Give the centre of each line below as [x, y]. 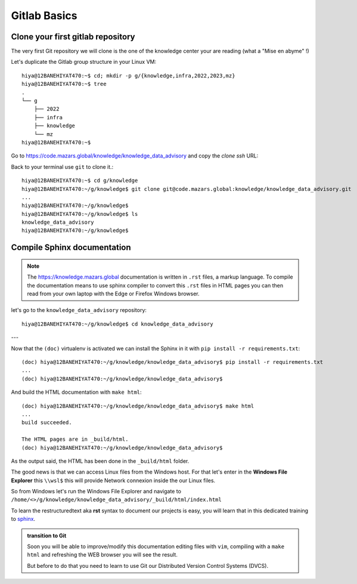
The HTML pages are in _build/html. [75, 439]
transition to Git [47, 535]
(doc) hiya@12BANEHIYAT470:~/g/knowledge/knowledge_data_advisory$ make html [138, 406]
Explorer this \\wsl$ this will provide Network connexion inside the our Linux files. [113, 480]
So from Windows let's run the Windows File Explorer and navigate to [96, 492]
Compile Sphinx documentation [71, 248]
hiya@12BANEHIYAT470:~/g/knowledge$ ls [80, 214]
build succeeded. [47, 423]
